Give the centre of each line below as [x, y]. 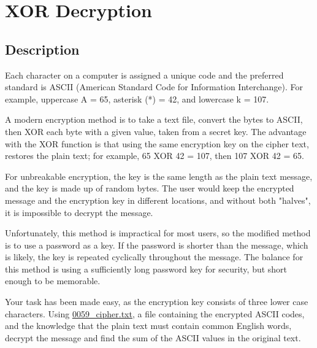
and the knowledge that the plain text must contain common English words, [148, 326]
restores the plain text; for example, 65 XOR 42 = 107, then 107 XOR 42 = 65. [155, 156]
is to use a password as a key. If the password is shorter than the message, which [157, 245]
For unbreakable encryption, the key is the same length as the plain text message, [159, 176]
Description [42, 49]
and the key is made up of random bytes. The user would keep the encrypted [150, 188]
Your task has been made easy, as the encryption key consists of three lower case [157, 302]
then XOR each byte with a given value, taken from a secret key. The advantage [156, 131]
